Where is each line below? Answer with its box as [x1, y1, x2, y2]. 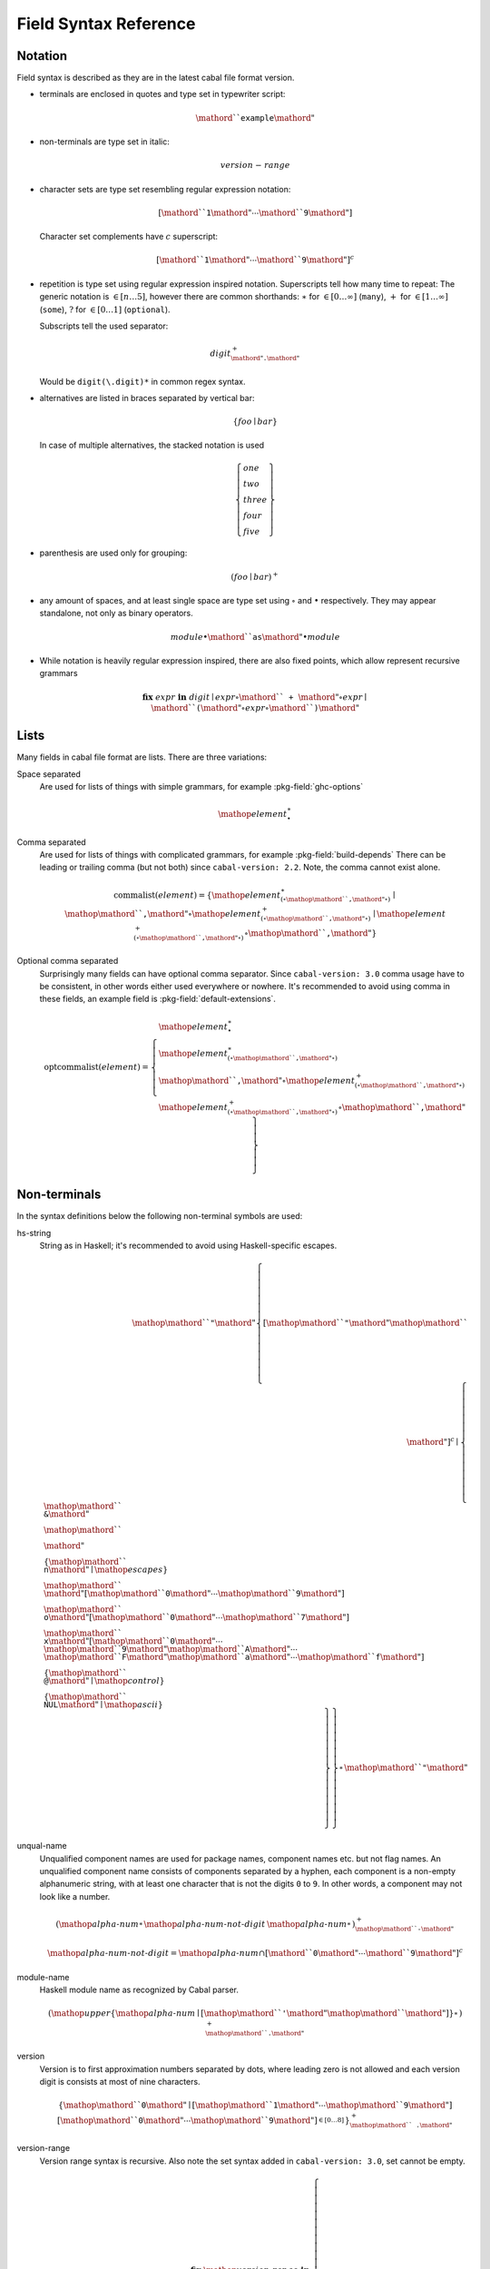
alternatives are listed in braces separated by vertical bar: [39, 392, 255, 403]
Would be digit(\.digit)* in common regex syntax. [39, 376, 246, 387]
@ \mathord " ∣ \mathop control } [44, 1675, 165, 1686]
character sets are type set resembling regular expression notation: [39, 183, 291, 194]
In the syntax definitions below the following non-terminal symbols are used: [16, 1211, 303, 1222]
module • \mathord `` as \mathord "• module [170, 632, 340, 642]
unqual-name [16, 1841, 67, 1852]
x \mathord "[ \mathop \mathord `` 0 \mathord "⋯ [44, 1636, 223, 1646]
